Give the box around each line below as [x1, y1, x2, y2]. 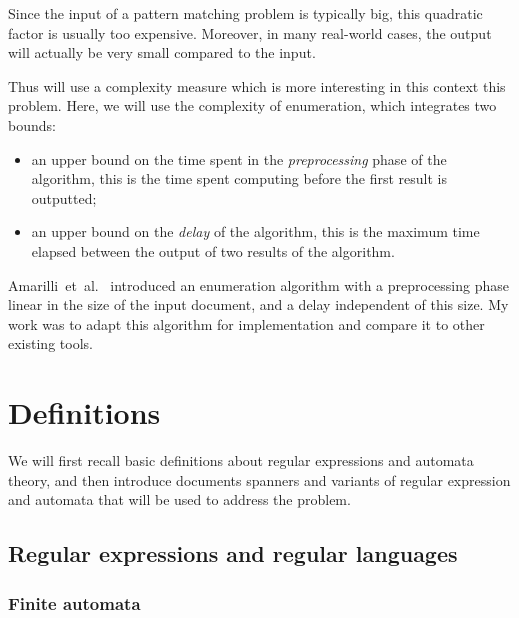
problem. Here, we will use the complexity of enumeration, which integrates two [8, 95, 497, 116]
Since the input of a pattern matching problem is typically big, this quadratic [8, 3, 483, 23]
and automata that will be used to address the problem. [8, 489, 351, 510]
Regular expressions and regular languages [8, 538, 458, 569]
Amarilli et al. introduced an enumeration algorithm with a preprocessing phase [8, 274, 510, 295]
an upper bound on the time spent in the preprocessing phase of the [31, 148, 447, 169]
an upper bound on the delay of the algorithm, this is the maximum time [31, 221, 480, 242]
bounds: [8, 114, 56, 135]
